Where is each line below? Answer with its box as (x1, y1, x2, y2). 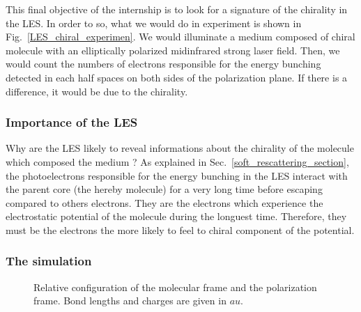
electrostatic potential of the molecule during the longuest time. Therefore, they (6, 209, 347, 224)
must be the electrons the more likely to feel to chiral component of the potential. (6, 222, 355, 237)
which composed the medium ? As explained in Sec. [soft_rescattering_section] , (6, 154, 349, 169)
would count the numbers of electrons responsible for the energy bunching (6, 56, 321, 71)
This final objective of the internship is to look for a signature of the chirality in (6, 2, 348, 16)
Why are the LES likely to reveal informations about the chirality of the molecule (6, 141, 354, 155)
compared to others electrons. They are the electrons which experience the (6, 195, 323, 210)
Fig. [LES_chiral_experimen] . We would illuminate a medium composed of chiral (6, 29, 355, 44)
